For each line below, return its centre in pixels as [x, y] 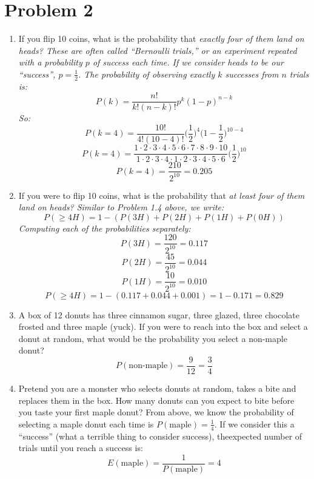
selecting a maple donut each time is [86, 424]
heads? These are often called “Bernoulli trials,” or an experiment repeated [158, 50]
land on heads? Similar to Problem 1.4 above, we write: [121, 207]
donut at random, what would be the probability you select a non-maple [153, 338]
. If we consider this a [254, 424]
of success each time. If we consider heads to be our [188, 62]
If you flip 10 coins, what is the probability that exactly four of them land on [161, 39]
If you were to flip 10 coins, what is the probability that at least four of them [162, 195]
